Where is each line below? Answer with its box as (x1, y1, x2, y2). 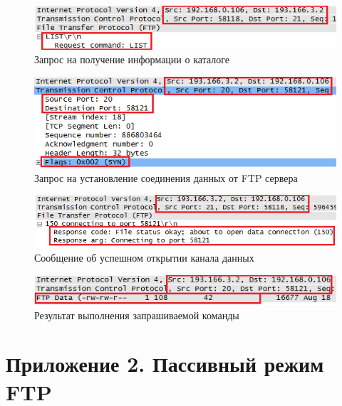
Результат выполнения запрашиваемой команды (34, 307, 239, 322)
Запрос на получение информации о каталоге (34, 52, 229, 67)
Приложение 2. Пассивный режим (6, 349, 324, 378)
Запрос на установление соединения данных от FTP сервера (34, 170, 298, 185)
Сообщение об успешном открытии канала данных (34, 250, 254, 265)
